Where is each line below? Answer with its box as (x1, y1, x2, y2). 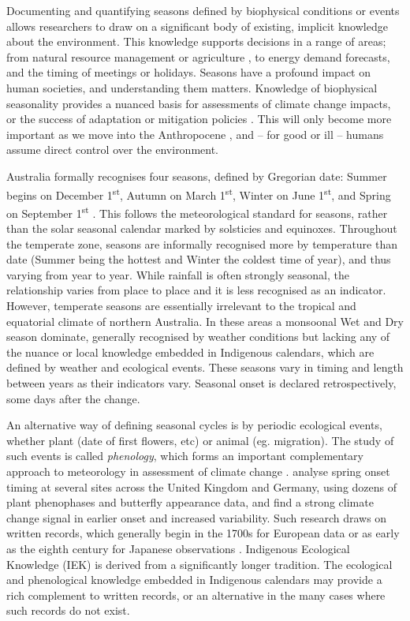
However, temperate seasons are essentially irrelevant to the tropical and (6, 297, 356, 313)
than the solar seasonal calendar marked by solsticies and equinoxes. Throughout (6, 220, 397, 237)
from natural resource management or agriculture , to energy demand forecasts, (6, 48, 390, 65)
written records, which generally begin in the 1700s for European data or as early (6, 525, 400, 541)
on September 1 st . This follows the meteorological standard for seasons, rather (6, 202, 388, 221)
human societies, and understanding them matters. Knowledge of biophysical (6, 79, 378, 95)
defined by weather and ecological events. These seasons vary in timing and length (6, 359, 404, 376)
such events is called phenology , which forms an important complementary (6, 447, 363, 464)
